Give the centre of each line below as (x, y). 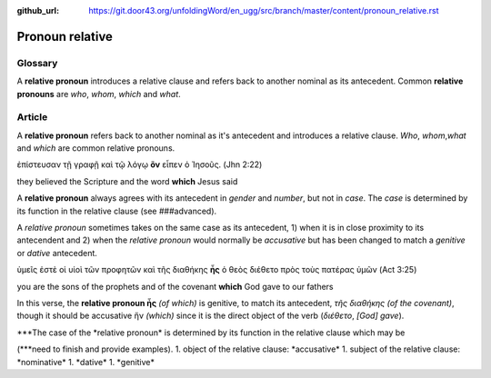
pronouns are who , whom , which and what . (99, 94)
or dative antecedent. (57, 253)
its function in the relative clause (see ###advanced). (117, 211)
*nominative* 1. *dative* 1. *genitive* (85, 362)
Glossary (37, 63)
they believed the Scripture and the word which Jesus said (127, 181)
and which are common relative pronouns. (96, 148)
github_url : (38, 10)
